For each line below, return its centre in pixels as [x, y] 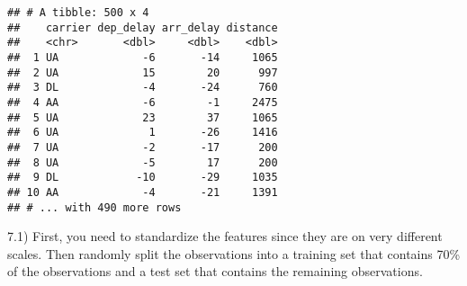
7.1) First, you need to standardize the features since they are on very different [225, 236]
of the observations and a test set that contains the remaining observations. [215, 271]
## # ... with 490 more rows [94, 207]
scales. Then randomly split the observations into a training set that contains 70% [234, 253]
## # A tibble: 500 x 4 [78, 13]
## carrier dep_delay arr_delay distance [143, 27]
